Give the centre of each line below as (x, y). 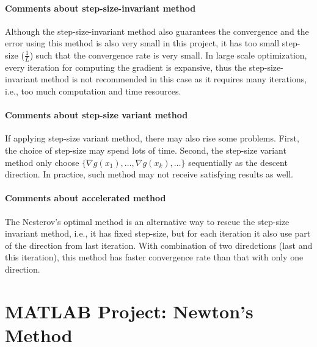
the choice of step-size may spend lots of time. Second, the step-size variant (146, 150)
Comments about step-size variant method (97, 115)
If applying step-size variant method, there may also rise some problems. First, (152, 138)
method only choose (42, 162)
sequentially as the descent (238, 162)
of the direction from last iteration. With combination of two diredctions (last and (159, 245)
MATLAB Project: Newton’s (129, 311)
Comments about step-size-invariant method (100, 8)
